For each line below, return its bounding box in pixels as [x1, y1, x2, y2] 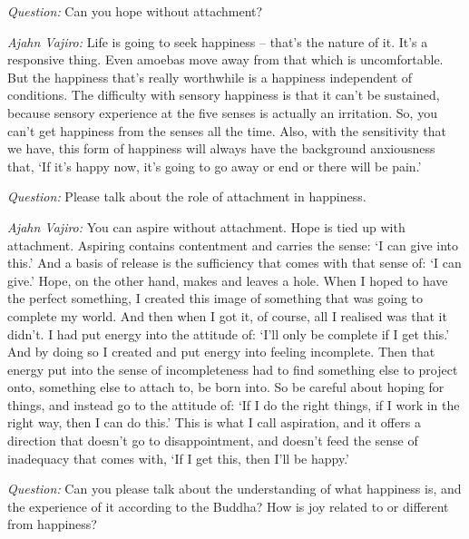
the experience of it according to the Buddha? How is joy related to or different [7, 496, 449, 515]
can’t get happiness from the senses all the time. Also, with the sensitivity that [7, 121, 447, 140]
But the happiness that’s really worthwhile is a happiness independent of [7, 67, 413, 86]
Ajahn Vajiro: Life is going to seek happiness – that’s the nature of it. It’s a [7, 32, 428, 51]
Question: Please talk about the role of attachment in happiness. [7, 187, 366, 206]
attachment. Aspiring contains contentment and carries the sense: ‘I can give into [7, 235, 459, 254]
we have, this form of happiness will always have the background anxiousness [7, 139, 435, 158]
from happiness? [7, 514, 97, 534]
